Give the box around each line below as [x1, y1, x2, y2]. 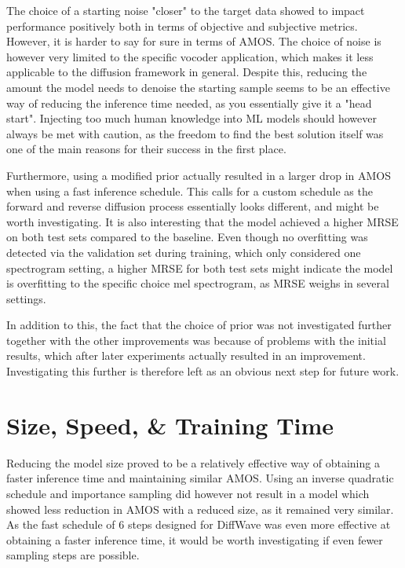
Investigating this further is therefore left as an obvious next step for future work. [6, 363, 400, 379]
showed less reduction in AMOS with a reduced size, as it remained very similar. [6, 500, 394, 517]
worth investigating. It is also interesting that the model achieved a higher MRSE [6, 213, 399, 229]
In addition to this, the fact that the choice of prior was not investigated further [6, 317, 392, 333]
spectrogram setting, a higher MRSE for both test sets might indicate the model [6, 259, 393, 276]
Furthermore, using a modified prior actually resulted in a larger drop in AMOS [6, 167, 391, 183]
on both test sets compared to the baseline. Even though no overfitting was [6, 229, 368, 245]
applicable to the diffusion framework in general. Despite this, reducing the [6, 64, 367, 80]
